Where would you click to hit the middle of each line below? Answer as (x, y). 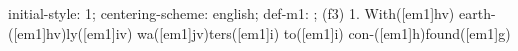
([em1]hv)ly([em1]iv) (70, 32)
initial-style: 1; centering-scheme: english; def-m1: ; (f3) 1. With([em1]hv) (231, 13)
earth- (477, 13)
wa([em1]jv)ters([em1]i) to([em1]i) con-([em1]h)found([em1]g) (324, 32)
